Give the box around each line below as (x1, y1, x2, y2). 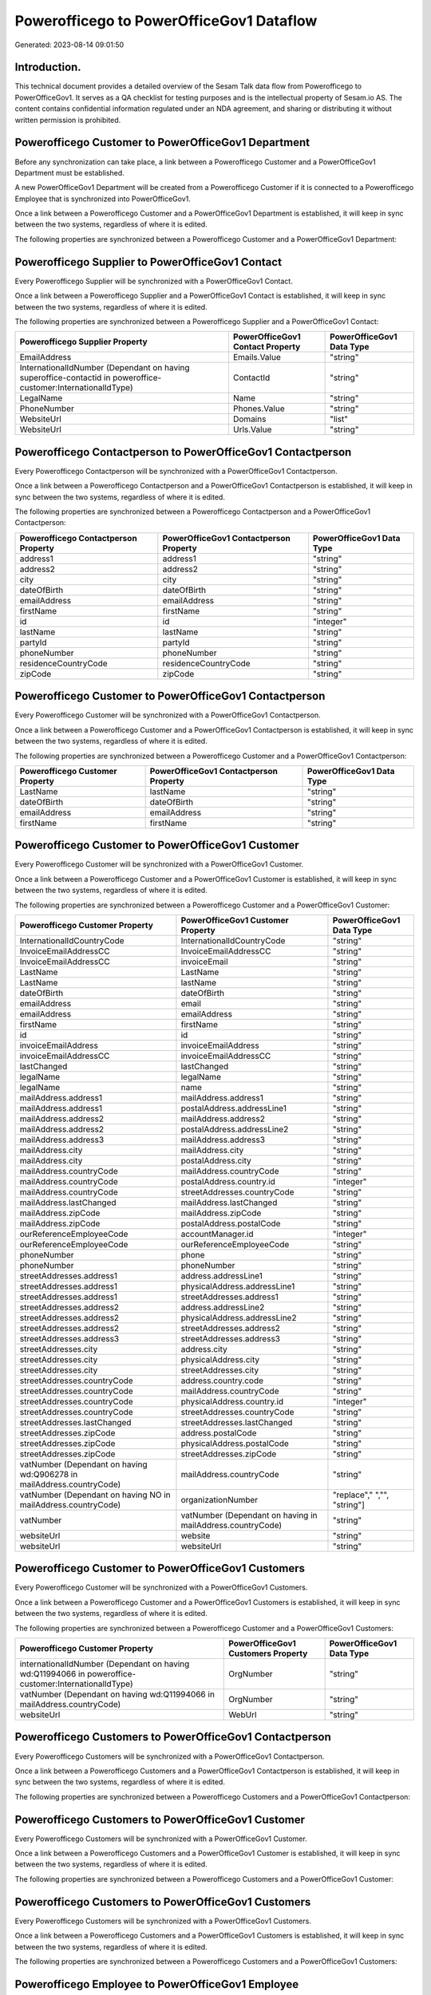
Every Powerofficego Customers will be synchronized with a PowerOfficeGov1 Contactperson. (14, 1752, 325, 1761)
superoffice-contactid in (19, 372, 111, 383)
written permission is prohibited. (14, 115, 121, 124)
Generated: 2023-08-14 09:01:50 (14, 40, 125, 49)
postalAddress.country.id (180, 1175, 275, 1187)
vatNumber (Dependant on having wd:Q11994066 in (19, 1689, 215, 1700)
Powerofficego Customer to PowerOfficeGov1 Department (14, 136, 310, 149)
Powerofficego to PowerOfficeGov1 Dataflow (14, 12, 318, 30)
